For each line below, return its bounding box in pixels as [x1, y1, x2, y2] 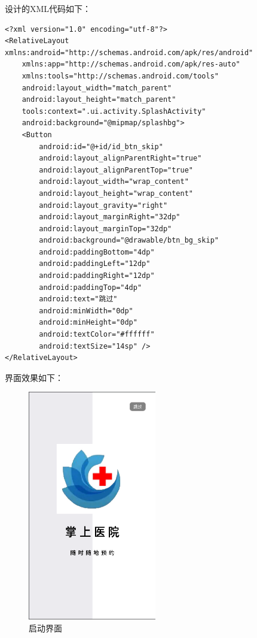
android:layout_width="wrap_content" [39, 177, 189, 186]
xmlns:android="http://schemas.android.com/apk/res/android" [5, 48, 253, 57]
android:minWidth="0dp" [39, 306, 133, 315]
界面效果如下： [5, 371, 63, 383]
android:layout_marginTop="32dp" [39, 224, 172, 233]
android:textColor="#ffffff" [39, 330, 155, 339]
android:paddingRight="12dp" [39, 271, 155, 280]
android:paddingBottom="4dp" [39, 247, 155, 256]
